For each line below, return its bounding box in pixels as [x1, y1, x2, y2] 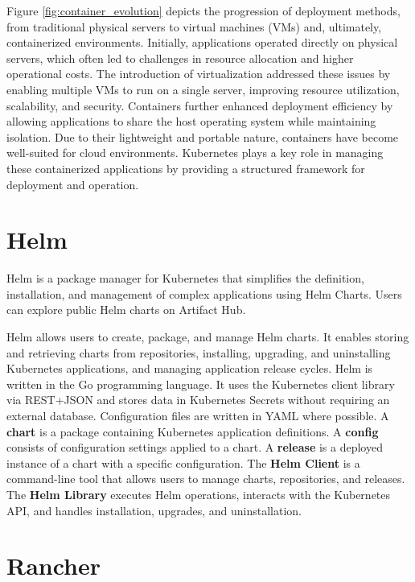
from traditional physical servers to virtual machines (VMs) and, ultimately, [6, 18, 382, 35]
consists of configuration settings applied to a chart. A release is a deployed [6, 439, 383, 456]
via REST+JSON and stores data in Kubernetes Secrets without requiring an [6, 391, 390, 408]
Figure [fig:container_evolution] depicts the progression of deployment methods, [6, 2, 401, 19]
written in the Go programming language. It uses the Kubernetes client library [6, 375, 395, 392]
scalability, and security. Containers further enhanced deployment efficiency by [6, 97, 393, 114]
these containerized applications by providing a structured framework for [6, 159, 365, 176]
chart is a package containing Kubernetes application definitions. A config [6, 423, 379, 440]
